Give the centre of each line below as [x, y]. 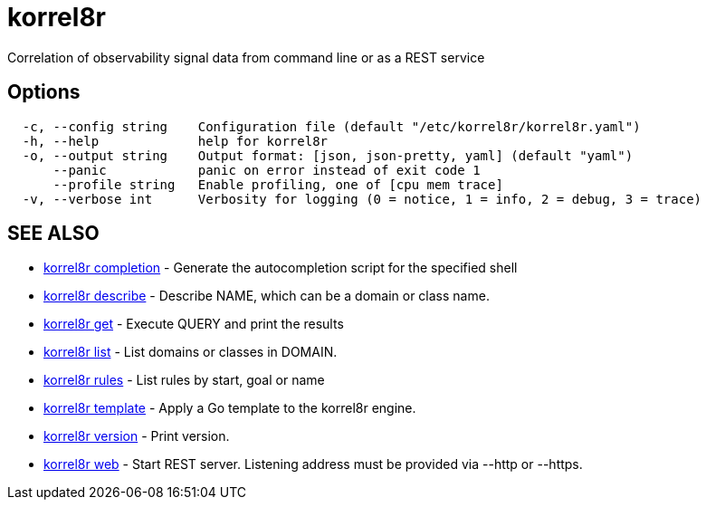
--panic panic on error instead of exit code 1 [267, 170]
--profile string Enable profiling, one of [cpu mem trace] [278, 184]
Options [44, 92]
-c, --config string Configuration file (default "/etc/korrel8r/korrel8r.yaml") [331, 126]
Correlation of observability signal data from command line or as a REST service [246, 57]
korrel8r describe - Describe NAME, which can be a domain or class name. [267, 296]
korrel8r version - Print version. [137, 436]
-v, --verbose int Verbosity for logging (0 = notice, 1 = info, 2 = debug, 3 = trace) [362, 199]
